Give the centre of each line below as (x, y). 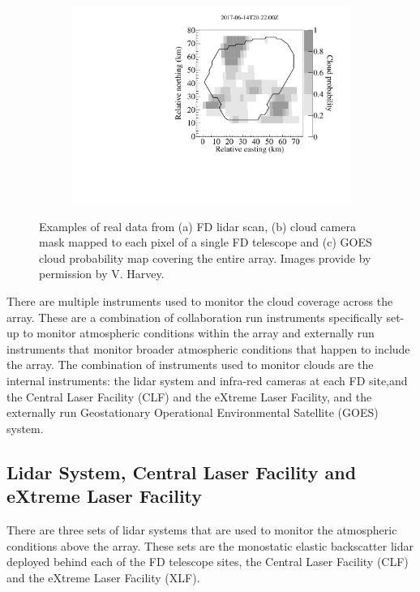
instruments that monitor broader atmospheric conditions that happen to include (208, 348)
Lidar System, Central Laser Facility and (182, 472)
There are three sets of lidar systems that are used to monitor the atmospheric (202, 530)
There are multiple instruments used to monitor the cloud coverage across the (200, 301)
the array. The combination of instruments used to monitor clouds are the (190, 365)
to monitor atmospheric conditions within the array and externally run (199, 333)
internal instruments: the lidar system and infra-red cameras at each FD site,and (207, 381)
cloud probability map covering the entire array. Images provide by (205, 257)
